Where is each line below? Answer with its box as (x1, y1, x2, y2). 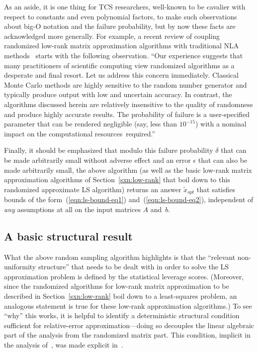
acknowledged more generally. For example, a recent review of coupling (4, 30, 220, 41)
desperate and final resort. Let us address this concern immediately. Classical (4, 70, 239, 80)
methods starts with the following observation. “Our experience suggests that (4, 50, 243, 60)
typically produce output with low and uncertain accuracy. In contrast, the (4, 89, 232, 100)
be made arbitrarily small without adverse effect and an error (4, 154, 191, 165)
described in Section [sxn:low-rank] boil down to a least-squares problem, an (4, 290, 237, 301)
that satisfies (196, 184, 236, 194)
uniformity (4, 261, 36, 272)
